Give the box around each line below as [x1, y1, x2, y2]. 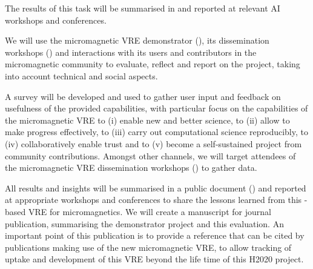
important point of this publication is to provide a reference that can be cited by [5, 229, 305, 242]
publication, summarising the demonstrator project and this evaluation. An [5, 217, 284, 230]
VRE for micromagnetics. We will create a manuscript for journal [28, 205, 271, 218]
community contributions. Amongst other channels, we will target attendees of [5, 149, 296, 162]
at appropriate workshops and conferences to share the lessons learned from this [5, 193, 302, 206]
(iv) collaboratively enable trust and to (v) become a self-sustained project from [5, 137, 302, 150]
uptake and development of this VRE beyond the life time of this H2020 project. [5, 253, 304, 265]
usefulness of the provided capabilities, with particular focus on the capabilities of [5, 102, 308, 115]
